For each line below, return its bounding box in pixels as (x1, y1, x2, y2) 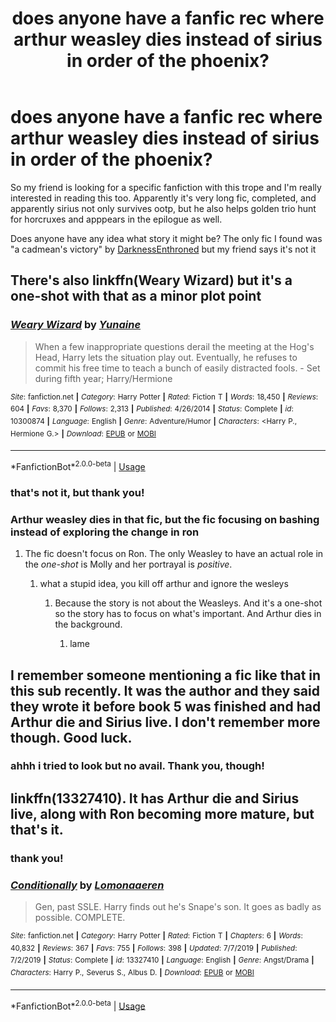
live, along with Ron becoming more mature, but (10, 805, 315, 822)
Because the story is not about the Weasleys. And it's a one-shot (54, 597, 323, 609)
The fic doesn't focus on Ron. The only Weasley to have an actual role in (24, 548, 324, 560)
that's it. (10, 821, 64, 838)
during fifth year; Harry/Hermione (34, 372, 173, 384)
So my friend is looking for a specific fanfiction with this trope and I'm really (10, 181, 322, 193)
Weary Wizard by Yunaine (10, 318, 142, 332)
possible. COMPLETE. (34, 912, 126, 924)
